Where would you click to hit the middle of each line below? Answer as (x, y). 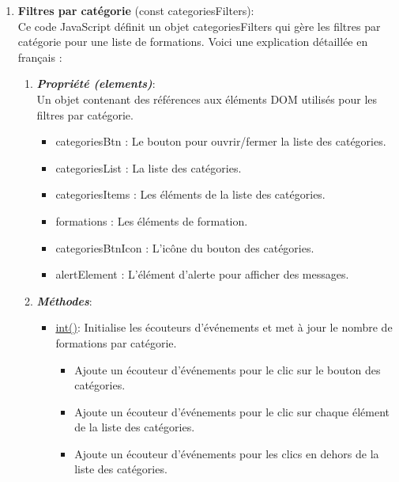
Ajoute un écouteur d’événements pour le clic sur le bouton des (228, 369)
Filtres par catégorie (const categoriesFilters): (136, 10)
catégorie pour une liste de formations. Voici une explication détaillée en (193, 42)
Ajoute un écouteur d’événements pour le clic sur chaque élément (232, 411)
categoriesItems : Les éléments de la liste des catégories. (190, 194)
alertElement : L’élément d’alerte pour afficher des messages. (202, 274)
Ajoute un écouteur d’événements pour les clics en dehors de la (227, 453)
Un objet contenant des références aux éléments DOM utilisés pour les (207, 99)
